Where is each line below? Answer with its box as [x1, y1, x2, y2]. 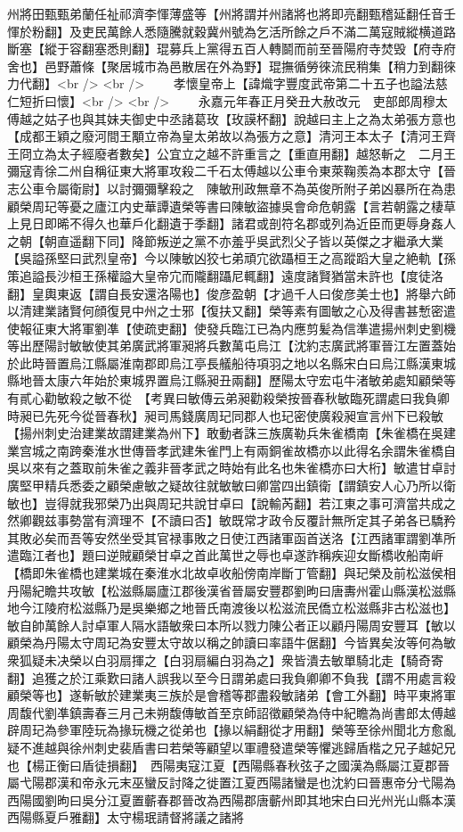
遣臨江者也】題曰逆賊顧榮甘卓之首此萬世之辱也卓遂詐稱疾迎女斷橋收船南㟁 [7, 546, 443, 564]
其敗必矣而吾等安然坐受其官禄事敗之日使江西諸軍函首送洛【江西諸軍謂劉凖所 [7, 528, 456, 547]
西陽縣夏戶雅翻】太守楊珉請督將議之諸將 [7, 808, 244, 827]
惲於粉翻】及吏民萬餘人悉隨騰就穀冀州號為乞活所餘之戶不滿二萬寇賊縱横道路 [7, 21, 456, 40]
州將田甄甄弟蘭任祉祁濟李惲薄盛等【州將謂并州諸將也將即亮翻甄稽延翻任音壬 [7, 4, 456, 22]
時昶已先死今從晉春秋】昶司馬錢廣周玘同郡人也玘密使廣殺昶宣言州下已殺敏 [7, 406, 443, 424]
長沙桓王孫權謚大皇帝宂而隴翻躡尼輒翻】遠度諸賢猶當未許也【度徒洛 [44, 266, 443, 284]
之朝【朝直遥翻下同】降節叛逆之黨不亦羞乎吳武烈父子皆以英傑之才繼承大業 [7, 231, 443, 250]
